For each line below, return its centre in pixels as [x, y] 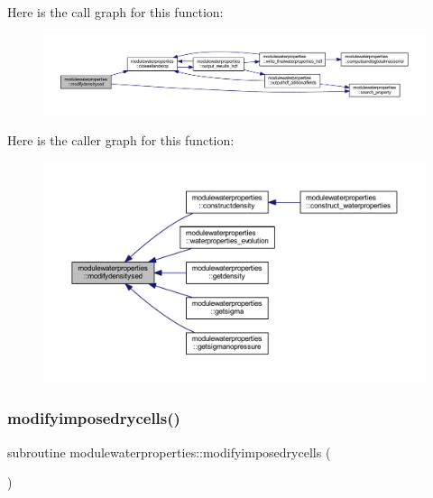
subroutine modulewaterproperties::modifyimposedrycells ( [169, 452]
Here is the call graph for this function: [115, 12]
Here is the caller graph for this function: [121, 140]
